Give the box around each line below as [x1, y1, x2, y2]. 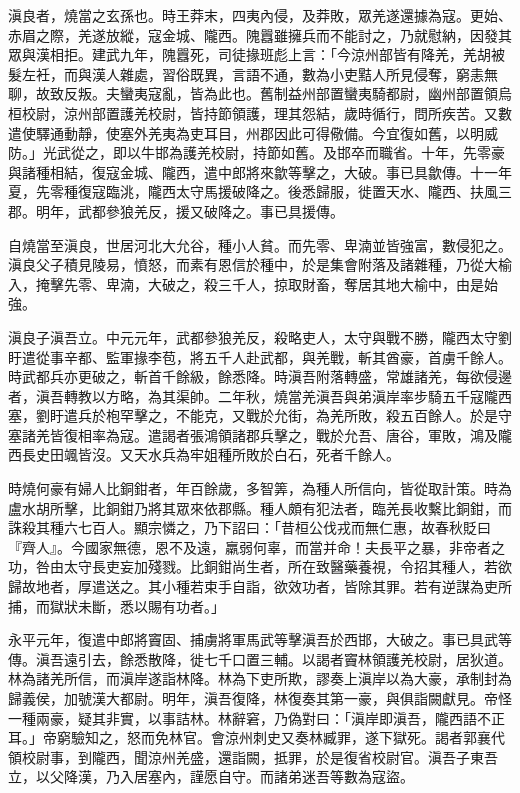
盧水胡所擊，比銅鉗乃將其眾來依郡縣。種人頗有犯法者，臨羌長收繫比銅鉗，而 [8, 497, 512, 518]
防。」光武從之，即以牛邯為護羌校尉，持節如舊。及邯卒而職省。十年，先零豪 [8, 142, 505, 163]
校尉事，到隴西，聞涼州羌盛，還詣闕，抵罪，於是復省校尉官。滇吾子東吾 [21, 746, 498, 767]
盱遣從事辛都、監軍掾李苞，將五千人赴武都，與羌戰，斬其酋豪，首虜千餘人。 [8, 346, 512, 367]
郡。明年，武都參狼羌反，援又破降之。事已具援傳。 [8, 200, 344, 221]
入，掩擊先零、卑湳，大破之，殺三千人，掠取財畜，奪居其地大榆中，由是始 [8, 273, 498, 294]
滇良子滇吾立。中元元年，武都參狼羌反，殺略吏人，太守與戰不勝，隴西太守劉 [8, 326, 512, 347]
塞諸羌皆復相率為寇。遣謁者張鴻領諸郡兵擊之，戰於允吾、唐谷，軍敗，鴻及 [8, 424, 498, 445]
